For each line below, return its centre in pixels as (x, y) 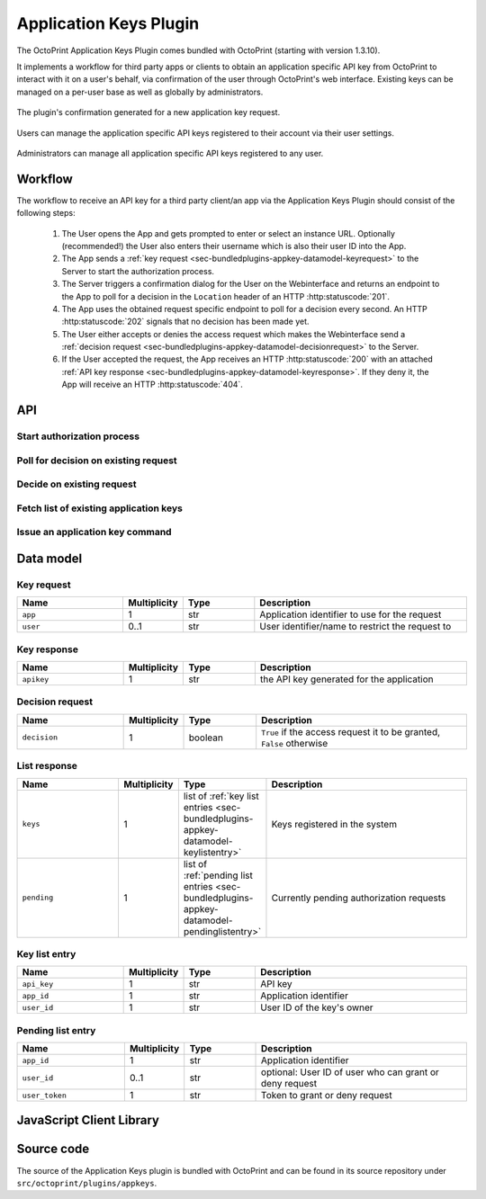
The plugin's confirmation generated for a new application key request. (148, 112)
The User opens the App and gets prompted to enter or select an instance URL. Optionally (229, 233)
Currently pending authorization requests (359, 898)
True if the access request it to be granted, (351, 731)
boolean (206, 738)
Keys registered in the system (334, 824)
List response (47, 766)
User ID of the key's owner (316, 1007)
